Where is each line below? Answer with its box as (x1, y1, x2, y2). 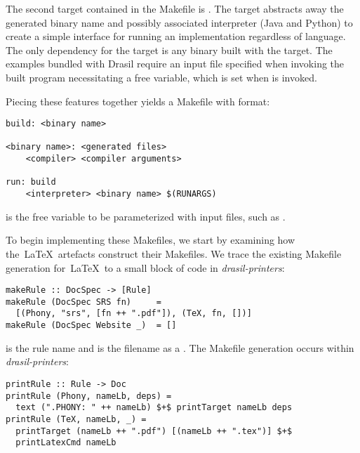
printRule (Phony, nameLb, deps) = (6, 390, 172, 401)
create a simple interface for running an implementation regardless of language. (6, 29, 346, 44)
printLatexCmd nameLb (15, 438, 116, 448)
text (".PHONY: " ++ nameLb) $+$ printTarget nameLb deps (15, 402, 293, 413)
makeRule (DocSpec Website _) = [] (6, 320, 177, 331)
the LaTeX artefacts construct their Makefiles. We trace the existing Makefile (6, 246, 342, 261)
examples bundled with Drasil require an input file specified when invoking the (6, 56, 345, 71)
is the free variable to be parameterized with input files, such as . (6, 209, 286, 223)
